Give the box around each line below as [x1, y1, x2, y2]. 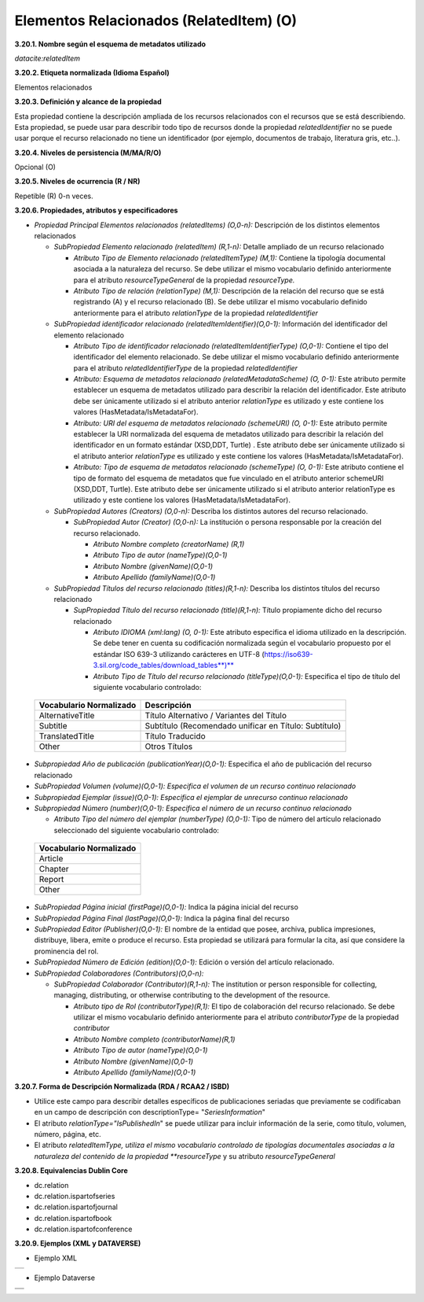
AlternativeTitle [38, 710, 95, 721]
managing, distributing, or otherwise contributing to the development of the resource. [53, 990, 331, 1000]
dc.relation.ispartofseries [34, 1191, 115, 1201]
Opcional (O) [14, 162, 57, 172]
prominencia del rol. [34, 946, 99, 956]
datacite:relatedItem [14, 53, 81, 63]
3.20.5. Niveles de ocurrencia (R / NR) [14, 177, 141, 186]
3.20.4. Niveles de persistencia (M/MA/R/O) [14, 148, 162, 157]
